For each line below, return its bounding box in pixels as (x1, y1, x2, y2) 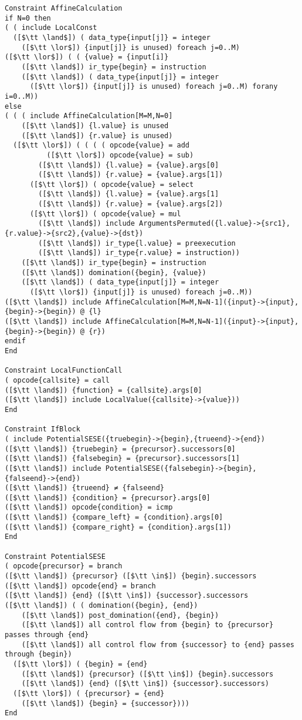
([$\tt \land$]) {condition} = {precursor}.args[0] (5, 493, 211, 502)
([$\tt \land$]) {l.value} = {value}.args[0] (38, 160, 219, 169)
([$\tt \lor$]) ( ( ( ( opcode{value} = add (13, 141, 189, 150)
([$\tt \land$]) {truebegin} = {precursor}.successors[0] (5, 444, 236, 453)
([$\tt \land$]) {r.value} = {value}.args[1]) (38, 170, 223, 179)
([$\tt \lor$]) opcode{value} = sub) (46, 150, 194, 159)
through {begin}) (5, 650, 72, 659)
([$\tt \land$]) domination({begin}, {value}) (21, 268, 206, 277)
